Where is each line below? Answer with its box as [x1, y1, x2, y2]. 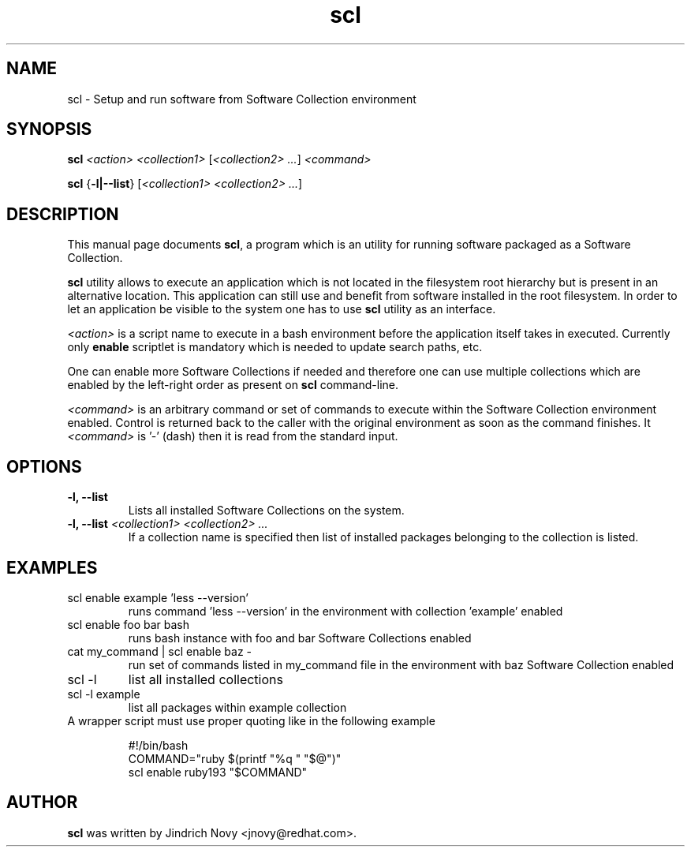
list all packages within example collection [128, 700, 347, 714]
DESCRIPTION [6, 204, 119, 224]
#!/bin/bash [128, 738, 189, 752]
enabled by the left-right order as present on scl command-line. [67, 378, 398, 392]
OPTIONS [6, 456, 82, 477]
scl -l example [67, 687, 140, 701]
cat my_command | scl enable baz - [67, 644, 252, 658]
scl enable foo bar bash [67, 617, 189, 631]
